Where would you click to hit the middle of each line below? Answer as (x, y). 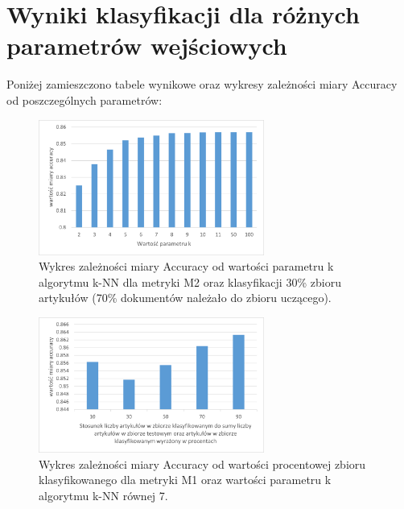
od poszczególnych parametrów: (85, 99)
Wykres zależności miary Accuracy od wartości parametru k (186, 266)
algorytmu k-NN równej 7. (103, 495)
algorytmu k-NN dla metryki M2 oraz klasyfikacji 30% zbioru (190, 281)
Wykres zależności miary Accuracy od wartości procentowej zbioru (202, 463)
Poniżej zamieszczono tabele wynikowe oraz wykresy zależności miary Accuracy (202, 84)
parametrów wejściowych (147, 46)
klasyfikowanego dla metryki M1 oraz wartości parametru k (185, 480)
